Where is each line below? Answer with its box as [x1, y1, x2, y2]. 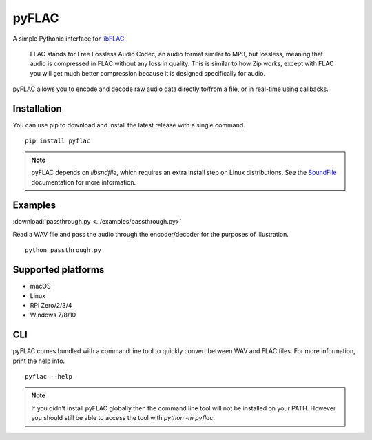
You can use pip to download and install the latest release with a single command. [12, 121, 246, 129]
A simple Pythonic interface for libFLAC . [12, 34, 127, 43]
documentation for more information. [31, 178, 136, 186]
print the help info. [12, 357, 65, 365]
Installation [12, 103, 62, 114]
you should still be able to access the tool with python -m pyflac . [31, 414, 215, 422]
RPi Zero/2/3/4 [30, 301, 72, 309]
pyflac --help [25, 373, 72, 381]
